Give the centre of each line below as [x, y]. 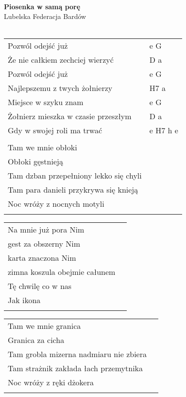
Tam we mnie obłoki [42, 147]
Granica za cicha [36, 340]
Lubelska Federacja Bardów [45, 16]
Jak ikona [24, 300]
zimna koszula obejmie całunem [62, 271]
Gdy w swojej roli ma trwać [55, 130]
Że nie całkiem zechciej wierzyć [61, 59]
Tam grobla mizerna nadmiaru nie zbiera [77, 354]
